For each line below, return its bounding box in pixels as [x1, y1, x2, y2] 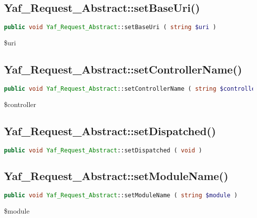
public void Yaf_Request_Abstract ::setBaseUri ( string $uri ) [4, 24, 216, 31]
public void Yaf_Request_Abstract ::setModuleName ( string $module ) [4, 191, 238, 199]
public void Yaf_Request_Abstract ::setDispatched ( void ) [4, 146, 202, 154]
